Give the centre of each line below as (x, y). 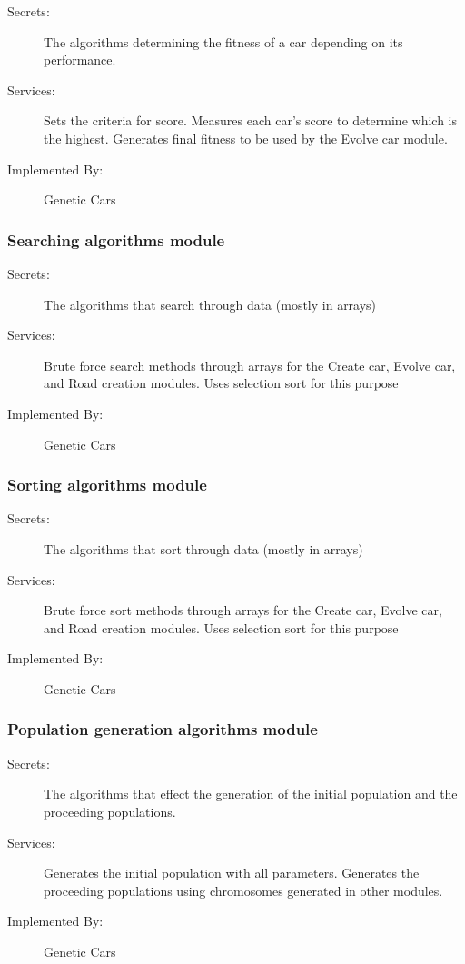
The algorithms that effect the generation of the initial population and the (251, 794)
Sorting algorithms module (107, 485)
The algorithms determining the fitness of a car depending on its (223, 41)
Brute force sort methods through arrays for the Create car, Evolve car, (243, 610)
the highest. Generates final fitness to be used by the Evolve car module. (246, 138)
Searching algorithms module (116, 239)
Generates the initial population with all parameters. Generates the (232, 873)
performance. (80, 60)
